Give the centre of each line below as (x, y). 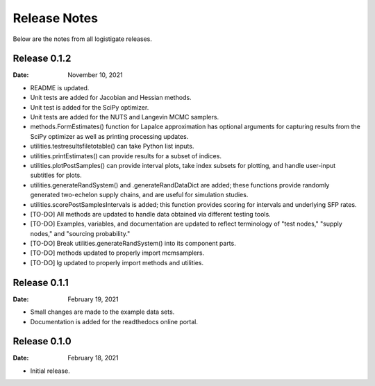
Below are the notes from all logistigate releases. (83, 39)
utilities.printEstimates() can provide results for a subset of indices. (126, 156)
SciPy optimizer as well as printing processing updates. (109, 136)
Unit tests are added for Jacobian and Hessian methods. (111, 98)
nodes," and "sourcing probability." (80, 233)
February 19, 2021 (93, 299)
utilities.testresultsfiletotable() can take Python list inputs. (112, 146)
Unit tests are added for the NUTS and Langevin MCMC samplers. (124, 117)
